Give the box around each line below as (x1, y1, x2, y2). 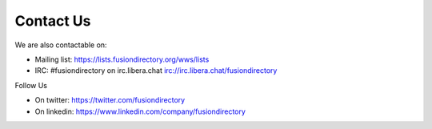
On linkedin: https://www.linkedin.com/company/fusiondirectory (34, 107, 246, 116)
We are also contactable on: (14, 40, 107, 50)
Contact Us (14, 12, 91, 30)
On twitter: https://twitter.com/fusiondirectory (34, 95, 186, 105)
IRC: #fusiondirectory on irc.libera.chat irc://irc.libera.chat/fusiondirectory (34, 66, 278, 75)
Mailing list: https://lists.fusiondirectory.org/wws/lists (34, 54, 210, 64)
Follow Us (14, 80, 48, 90)
